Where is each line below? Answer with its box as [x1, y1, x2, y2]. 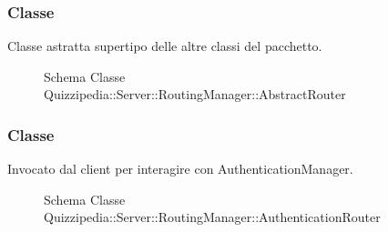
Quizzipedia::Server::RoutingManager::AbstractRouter [44, 85, 346, 104]
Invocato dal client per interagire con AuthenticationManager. [7, 159, 353, 178]
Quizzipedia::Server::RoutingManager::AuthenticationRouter [44, 207, 381, 227]
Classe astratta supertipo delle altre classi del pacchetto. [7, 36, 322, 55]
